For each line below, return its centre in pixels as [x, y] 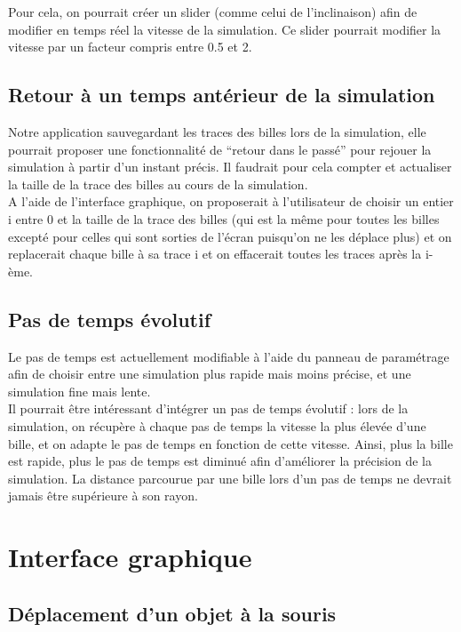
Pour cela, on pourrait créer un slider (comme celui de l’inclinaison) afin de [213, 12]
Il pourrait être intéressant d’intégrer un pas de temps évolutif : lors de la [208, 408]
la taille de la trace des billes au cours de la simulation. [158, 184]
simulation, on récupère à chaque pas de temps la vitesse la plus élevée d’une [217, 425]
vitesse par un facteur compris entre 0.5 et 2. [130, 47]
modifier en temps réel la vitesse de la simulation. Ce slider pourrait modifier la [225, 29]
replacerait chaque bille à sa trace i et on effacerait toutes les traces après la [215, 254]
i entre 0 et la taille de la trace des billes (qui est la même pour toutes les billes [224, 218]
